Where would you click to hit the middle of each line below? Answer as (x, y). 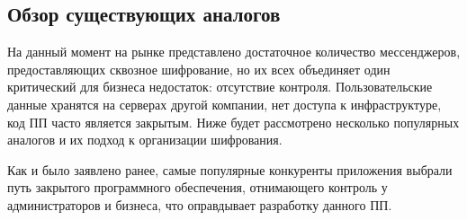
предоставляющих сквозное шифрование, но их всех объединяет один (199, 69)
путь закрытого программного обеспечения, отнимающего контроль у (198, 187)
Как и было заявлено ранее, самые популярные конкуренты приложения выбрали (230, 169)
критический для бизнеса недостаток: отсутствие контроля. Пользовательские (220, 87)
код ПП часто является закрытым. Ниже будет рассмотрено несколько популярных (233, 122)
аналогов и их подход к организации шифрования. (145, 140)
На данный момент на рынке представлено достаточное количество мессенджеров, (234, 52)
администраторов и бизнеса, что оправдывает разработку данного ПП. (200, 204)
